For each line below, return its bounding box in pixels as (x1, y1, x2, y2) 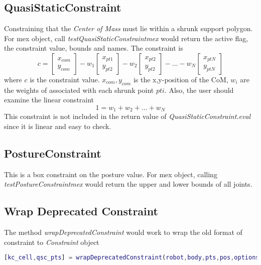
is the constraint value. (30, 74, 100, 84)
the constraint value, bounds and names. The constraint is (4, 43, 183, 53)
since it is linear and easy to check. (4, 121, 111, 131)
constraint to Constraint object (4, 236, 99, 247)
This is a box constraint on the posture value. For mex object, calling (4, 169, 217, 179)
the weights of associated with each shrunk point (4, 84, 154, 95)
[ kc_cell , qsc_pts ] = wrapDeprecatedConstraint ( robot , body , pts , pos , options (4, 254, 259, 261)
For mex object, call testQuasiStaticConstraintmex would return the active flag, (4, 33, 248, 43)
